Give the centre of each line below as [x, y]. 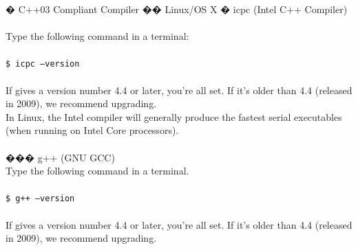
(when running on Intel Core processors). [92, 130]
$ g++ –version [40, 199]
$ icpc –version [43, 64]
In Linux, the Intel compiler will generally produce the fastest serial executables [174, 116]
